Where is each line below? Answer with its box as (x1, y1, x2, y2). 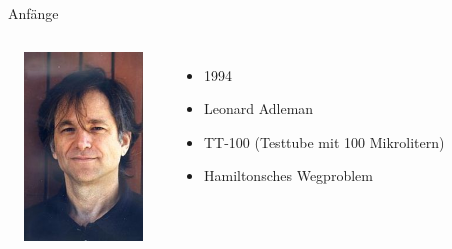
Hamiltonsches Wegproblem (203, 165, 373, 186)
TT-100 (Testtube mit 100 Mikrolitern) (203, 131, 445, 152)
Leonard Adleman (203, 98, 314, 119)
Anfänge (8, 3, 59, 23)
